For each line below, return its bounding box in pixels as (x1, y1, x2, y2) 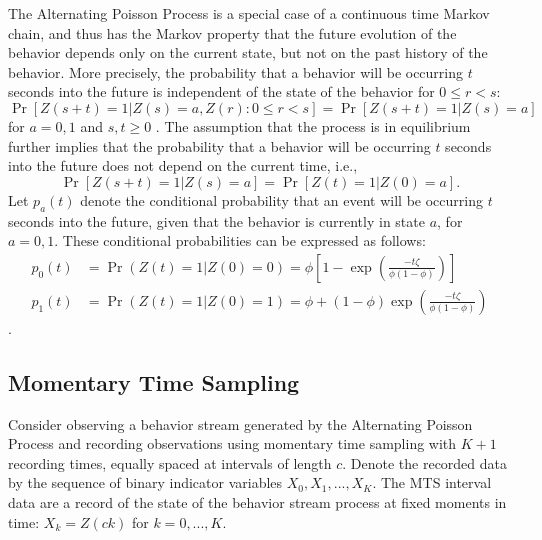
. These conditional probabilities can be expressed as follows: (54, 230, 426, 251)
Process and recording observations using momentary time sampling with (8, 433, 457, 454)
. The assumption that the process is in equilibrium (155, 115, 471, 136)
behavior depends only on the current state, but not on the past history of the (8, 42, 488, 63)
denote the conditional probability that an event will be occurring (80, 189, 483, 210)
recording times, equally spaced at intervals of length (8, 452, 332, 473)
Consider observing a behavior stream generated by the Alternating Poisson (8, 413, 473, 434)
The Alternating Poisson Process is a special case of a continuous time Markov (8, 3, 490, 23)
